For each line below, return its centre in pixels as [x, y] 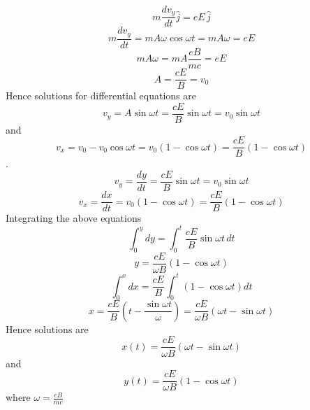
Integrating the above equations [74, 218]
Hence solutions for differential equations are [101, 96]
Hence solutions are [47, 328]
